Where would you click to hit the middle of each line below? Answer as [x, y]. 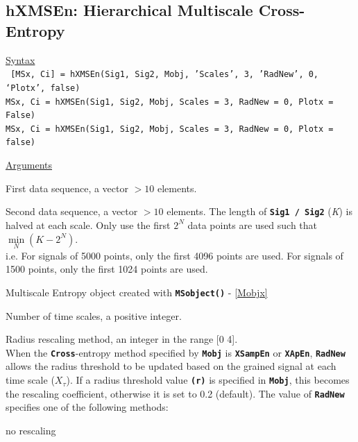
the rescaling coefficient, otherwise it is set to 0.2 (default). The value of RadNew [175, 393]
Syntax [20, 59]
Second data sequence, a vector [72, 211]
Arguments [29, 165]
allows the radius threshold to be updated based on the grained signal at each [171, 366]
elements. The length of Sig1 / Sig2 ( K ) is [260, 211]
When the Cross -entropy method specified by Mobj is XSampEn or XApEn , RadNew [176, 352]
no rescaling [31, 430]
